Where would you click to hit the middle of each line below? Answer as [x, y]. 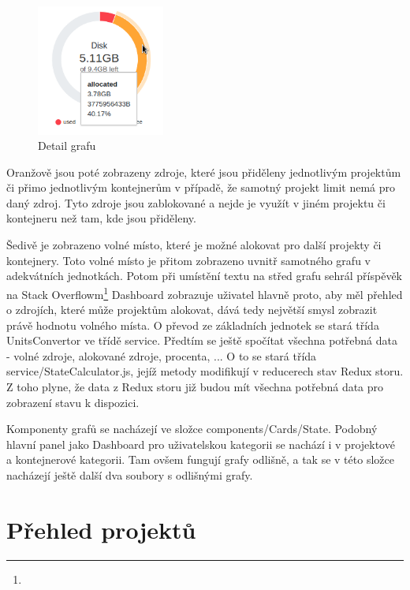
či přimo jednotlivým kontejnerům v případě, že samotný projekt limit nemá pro [201, 187]
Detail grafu [67, 146]
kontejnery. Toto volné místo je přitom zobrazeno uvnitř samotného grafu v [188, 260]
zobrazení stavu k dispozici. [73, 402]
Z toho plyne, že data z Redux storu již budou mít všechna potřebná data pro [195, 387]
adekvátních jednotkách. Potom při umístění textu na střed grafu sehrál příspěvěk [205, 276]
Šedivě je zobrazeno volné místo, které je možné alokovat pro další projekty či [194, 245]
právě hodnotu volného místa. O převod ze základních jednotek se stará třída [193, 325]
